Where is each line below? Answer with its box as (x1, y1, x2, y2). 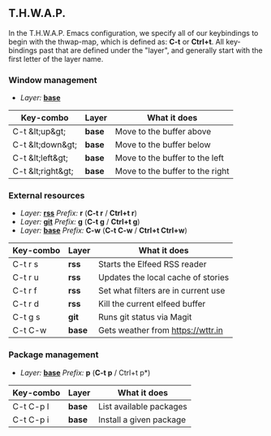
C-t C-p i (12, 414, 49, 425)
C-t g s (12, 312, 41, 323)
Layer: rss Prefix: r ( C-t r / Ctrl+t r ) (19, 208, 138, 218)
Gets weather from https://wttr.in (98, 325, 223, 336)
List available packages (98, 400, 188, 412)
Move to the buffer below (114, 139, 211, 150)
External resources (8, 190, 85, 202)
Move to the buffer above (114, 126, 212, 137)
